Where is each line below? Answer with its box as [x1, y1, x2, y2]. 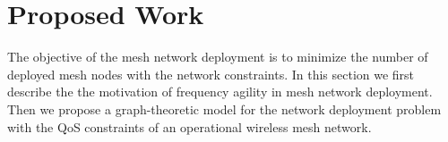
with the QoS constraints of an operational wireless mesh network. [7, 117, 372, 136]
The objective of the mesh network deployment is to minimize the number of [7, 47, 428, 66]
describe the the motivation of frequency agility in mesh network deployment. [7, 82, 433, 101]
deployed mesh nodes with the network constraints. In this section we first [7, 64, 415, 83]
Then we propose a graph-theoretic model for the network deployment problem [7, 99, 442, 118]
